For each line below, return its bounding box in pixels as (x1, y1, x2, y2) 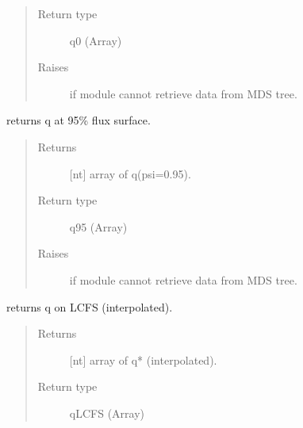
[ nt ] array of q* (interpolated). (69, 351, 217, 368)
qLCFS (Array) (69, 404, 145, 421)
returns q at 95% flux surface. (6, 112, 151, 128)
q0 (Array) (69, 32, 122, 48)
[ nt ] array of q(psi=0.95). (69, 165, 191, 182)
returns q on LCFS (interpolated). (6, 298, 173, 315)
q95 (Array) (69, 218, 128, 235)
